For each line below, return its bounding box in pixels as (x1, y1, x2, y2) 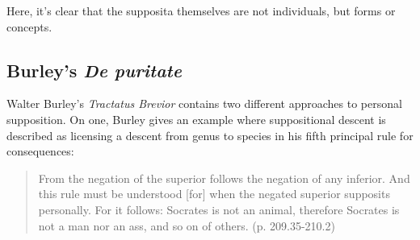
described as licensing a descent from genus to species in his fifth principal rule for (6, 126, 414, 143)
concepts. (6, 18, 52, 35)
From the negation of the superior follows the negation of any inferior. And (38, 169, 410, 186)
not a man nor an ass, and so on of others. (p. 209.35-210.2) (38, 217, 335, 234)
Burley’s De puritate (6, 57, 182, 82)
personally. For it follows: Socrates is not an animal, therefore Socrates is (38, 201, 400, 217)
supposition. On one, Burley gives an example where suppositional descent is (6, 110, 386, 127)
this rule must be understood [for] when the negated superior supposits (38, 185, 390, 202)
